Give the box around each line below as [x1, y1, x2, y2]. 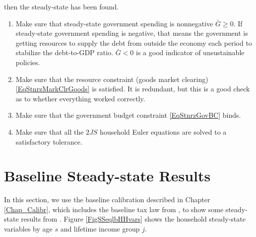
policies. [15, 57, 40, 67]
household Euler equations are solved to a [100, 126, 227, 137]
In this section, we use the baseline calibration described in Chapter [4, 194, 210, 205]
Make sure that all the [15, 126, 84, 137]
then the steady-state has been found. [4, 1, 119, 11]
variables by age [4, 224, 53, 234]
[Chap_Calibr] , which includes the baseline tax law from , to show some [4, 204, 224, 214]
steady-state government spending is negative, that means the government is [15, 28, 248, 38]
